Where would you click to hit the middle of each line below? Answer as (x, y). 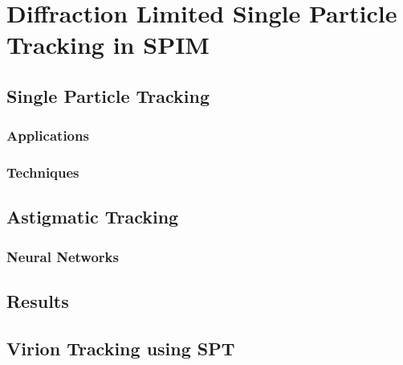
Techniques (43, 172)
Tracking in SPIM (108, 45)
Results (38, 301)
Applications (48, 135)
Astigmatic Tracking (93, 217)
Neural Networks (63, 256)
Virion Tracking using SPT (121, 348)
